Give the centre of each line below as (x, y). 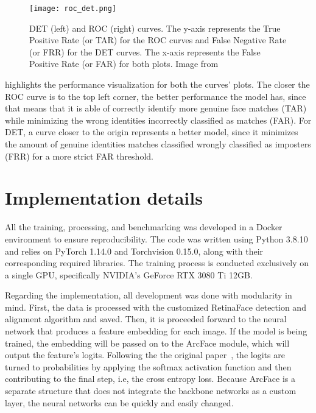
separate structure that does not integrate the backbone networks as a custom (151, 391)
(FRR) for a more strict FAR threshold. (79, 156)
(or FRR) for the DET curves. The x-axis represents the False (145, 51)
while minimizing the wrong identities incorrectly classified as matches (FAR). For (158, 120)
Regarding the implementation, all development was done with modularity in (149, 295)
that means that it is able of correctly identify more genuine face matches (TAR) (156, 108)
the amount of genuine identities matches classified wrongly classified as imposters (158, 144)
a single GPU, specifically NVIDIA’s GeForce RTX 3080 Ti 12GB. (129, 274)
